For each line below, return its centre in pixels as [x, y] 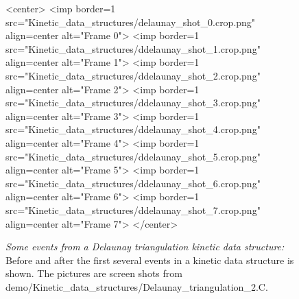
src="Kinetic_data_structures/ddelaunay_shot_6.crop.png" [133, 183]
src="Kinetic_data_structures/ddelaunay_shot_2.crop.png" [133, 75]
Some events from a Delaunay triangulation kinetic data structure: [145, 247]
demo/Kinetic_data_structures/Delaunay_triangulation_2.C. [137, 286]
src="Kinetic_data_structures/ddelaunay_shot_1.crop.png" [133, 48]
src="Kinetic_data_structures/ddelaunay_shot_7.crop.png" [133, 210]
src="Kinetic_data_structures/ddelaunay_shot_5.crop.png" [133, 156]
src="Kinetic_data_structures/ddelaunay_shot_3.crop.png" [133, 103]
